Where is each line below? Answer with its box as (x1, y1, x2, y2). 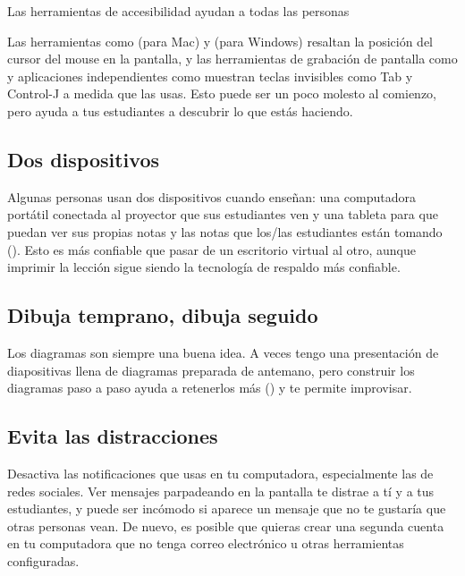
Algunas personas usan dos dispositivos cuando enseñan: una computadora (7, 187, 416, 206)
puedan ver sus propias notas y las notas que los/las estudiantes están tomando (7, 222, 443, 241)
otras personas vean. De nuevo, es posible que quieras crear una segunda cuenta (7, 516, 444, 535)
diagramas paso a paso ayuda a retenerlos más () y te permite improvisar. (7, 378, 412, 397)
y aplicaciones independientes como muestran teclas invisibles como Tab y (7, 66, 413, 85)
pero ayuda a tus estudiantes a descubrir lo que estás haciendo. (7, 101, 353, 120)
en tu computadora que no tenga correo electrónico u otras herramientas (7, 534, 404, 553)
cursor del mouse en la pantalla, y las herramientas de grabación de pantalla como (7, 49, 458, 68)
